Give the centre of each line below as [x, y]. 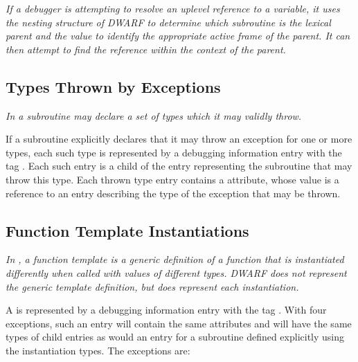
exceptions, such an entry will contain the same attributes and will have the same [179, 323]
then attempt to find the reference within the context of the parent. [146, 49]
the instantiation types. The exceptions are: [98, 350]
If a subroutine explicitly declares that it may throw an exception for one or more [179, 139]
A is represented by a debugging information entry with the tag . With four [166, 310]
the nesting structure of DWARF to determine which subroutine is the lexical [168, 22]
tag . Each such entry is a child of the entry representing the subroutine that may [179, 166]
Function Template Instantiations [127, 230]
